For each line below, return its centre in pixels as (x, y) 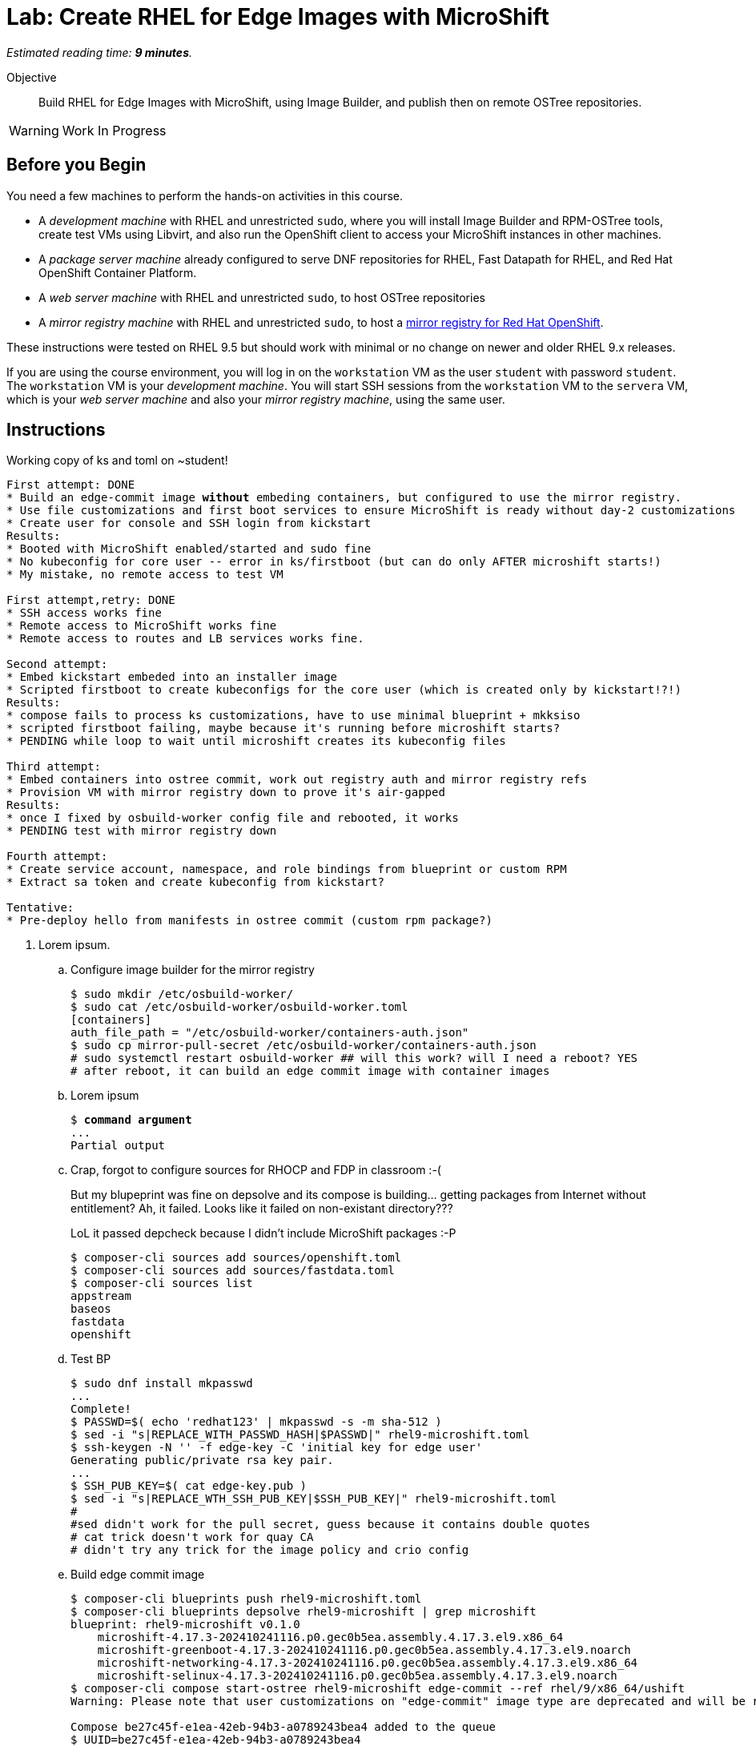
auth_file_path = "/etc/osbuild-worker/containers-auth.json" (270, 1033)
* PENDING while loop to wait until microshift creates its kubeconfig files (256, 741)
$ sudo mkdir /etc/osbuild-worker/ (182, 994)
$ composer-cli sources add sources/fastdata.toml (233, 1271)
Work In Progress (114, 130)
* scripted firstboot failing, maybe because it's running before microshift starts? (283, 728)
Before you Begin (76, 165)
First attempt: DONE (71, 485)
